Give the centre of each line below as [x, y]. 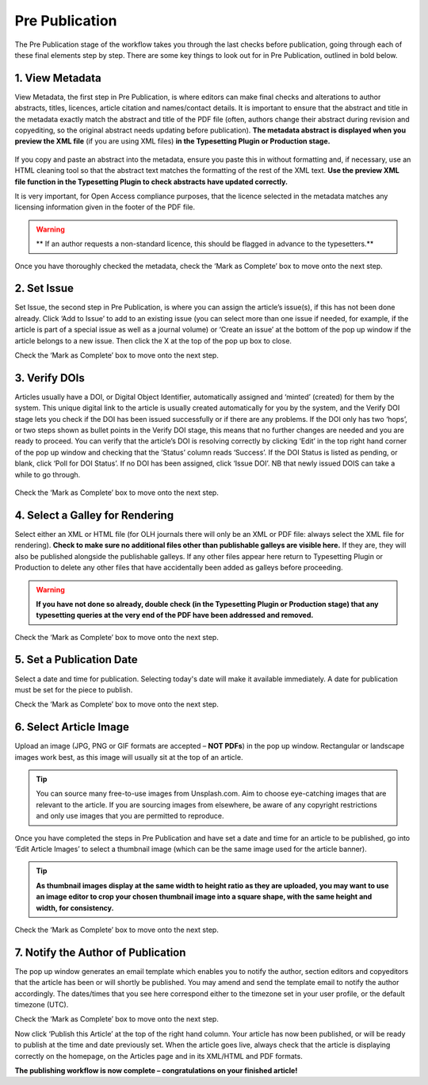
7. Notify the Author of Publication [100, 952]
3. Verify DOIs [50, 378]
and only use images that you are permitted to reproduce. [130, 816]
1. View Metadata [58, 78]
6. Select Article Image [72, 727]
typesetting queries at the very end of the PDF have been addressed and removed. [175, 615]
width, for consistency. [75, 907]
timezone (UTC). [42, 1005]
